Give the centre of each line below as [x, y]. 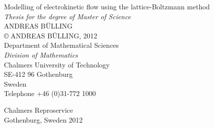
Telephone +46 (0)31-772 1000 [50, 93]
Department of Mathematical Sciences [61, 45]
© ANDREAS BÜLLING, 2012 [51, 35]
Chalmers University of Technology [57, 64]
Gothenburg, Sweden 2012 [43, 119]
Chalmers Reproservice [39, 110]
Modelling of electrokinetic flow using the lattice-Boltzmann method [107, 6]
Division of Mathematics [41, 54]
